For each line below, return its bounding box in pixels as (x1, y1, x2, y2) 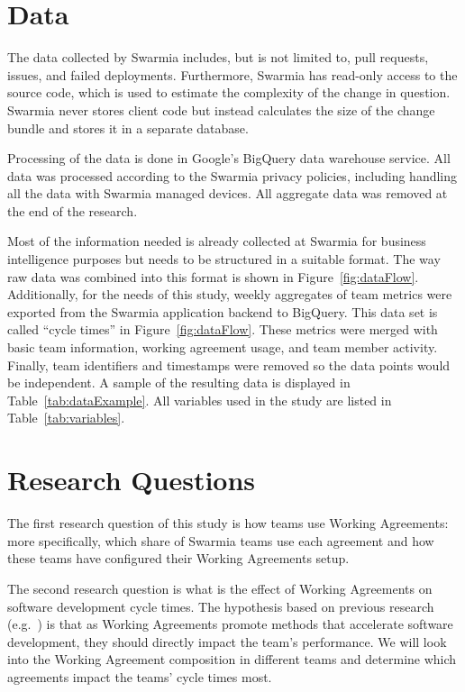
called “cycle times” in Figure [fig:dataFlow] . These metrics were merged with (7, 320, 438, 339)
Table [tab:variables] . (7, 408, 125, 427)
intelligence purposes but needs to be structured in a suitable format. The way (7, 250, 441, 269)
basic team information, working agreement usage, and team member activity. (7, 338, 438, 357)
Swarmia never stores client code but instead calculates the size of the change (7, 100, 435, 119)
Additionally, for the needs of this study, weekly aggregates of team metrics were (7, 285, 452, 304)
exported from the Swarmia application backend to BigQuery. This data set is (7, 302, 438, 321)
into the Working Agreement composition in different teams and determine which (7, 650, 457, 669)
